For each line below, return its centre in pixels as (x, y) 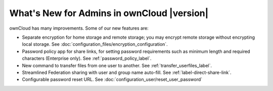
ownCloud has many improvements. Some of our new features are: (79, 28)
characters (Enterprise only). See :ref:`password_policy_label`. (87, 58)
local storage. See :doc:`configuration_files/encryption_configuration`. (95, 44)
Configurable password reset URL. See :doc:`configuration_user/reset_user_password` (112, 79)
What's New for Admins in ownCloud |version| (109, 13)
